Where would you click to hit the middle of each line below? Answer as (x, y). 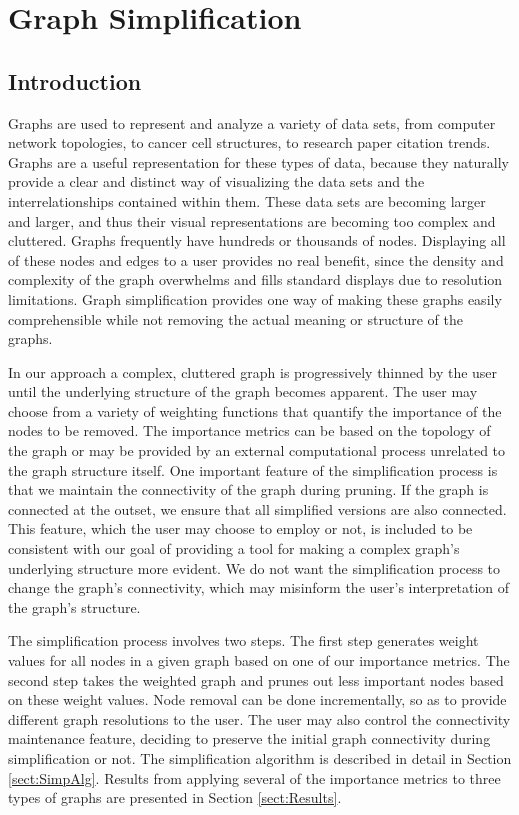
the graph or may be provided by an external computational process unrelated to (257, 450)
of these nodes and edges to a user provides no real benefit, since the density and (256, 259)
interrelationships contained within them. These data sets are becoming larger (247, 200)
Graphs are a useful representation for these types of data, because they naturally (258, 161)
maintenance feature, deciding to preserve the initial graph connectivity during (249, 738)
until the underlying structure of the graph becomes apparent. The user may (243, 391)
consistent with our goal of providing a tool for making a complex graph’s (234, 548)
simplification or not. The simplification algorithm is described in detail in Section (260, 757)
